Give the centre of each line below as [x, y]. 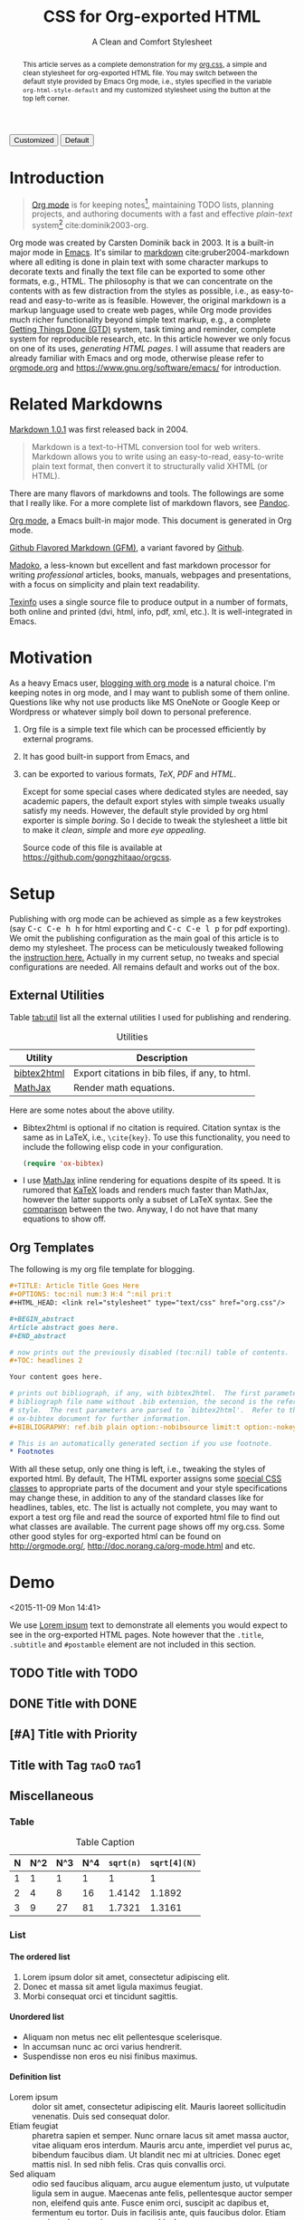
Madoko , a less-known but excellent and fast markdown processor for [140, 565]
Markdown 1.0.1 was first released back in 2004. [99, 429]
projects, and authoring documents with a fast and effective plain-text [162, 214]
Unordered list [37, 2017]
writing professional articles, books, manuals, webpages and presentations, [151, 574]
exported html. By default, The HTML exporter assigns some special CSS [146, 1478]
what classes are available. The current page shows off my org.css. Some [147, 1526]
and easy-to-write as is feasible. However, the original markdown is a [157, 300]
